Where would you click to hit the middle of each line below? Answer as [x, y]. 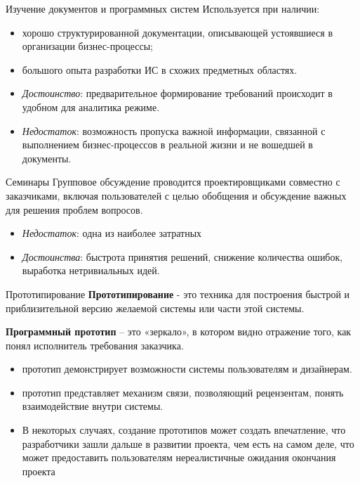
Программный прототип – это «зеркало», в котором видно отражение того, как [179, 331]
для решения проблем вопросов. [74, 209]
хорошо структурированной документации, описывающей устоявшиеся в [178, 32]
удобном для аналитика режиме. [91, 107]
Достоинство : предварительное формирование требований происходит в [177, 93]
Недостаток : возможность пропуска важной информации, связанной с [174, 130]
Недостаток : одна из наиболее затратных [112, 233]
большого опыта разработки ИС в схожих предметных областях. [160, 69]
